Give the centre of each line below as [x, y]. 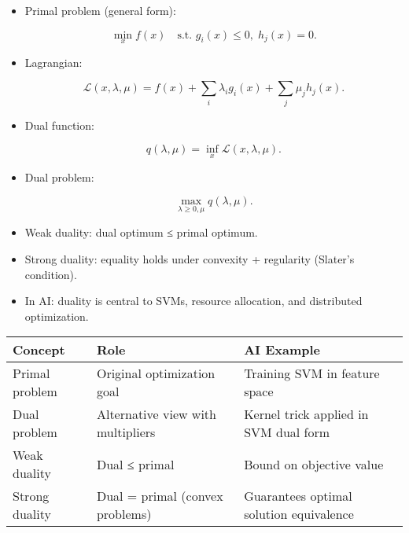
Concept [39, 350]
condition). [51, 274]
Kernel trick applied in [306, 414]
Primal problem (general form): [100, 10]
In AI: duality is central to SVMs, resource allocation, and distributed [193, 301]
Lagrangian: [53, 62]
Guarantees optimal [298, 496]
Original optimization [156, 373]
